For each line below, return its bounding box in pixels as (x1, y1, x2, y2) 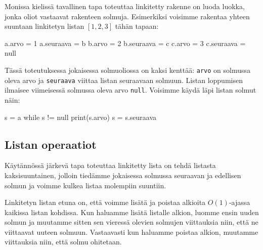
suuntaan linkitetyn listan (5, 21, 84, 31)
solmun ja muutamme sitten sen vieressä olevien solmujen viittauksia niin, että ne (5, 217, 258, 227)
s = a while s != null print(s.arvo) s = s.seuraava (5, 111, 157, 122)
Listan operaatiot (5, 136, 97, 152)
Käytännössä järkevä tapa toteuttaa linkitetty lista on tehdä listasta (5, 160, 216, 171)
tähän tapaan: (115, 21, 159, 31)
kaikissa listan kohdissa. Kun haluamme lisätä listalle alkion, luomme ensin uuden (5, 206, 259, 217)
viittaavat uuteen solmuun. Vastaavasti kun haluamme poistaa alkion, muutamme (5, 226, 258, 237)
